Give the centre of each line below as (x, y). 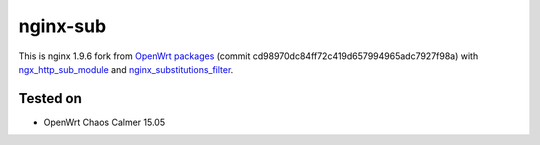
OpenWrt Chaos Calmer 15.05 (104, 122)
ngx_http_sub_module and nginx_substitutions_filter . (126, 69)
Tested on (50, 98)
